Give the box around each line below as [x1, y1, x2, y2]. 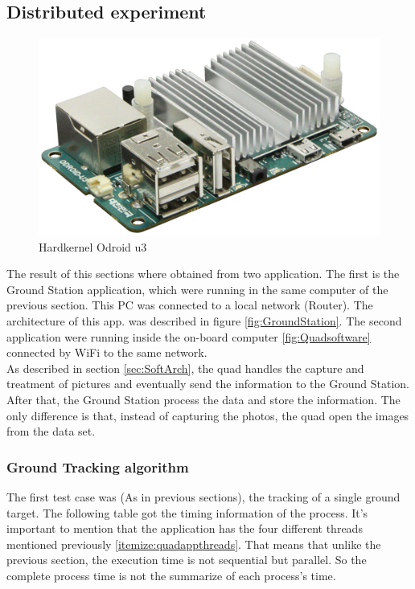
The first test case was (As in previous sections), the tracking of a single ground [6, 489, 401, 505]
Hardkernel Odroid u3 [39, 238, 147, 255]
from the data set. [6, 423, 96, 440]
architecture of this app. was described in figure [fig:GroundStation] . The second [6, 313, 402, 329]
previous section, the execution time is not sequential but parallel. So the [6, 551, 367, 568]
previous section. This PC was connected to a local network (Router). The [6, 297, 373, 313]
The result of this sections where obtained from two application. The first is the [6, 265, 400, 282]
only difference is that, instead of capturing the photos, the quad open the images [6, 407, 409, 423]
